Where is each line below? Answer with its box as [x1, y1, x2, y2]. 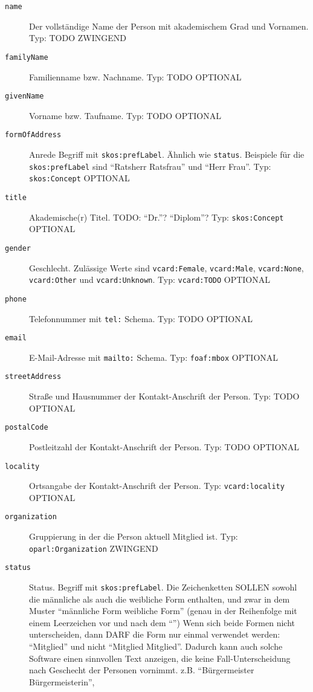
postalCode [5, 423, 48, 432]
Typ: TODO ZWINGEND [29, 31, 126, 44]
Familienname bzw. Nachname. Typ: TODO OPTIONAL [29, 70, 242, 83]
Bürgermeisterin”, [29, 675, 95, 688]
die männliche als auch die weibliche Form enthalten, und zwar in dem [29, 592, 290, 605]
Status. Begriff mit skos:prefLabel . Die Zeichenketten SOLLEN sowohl [29, 581, 297, 593]
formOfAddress [5, 131, 62, 140]
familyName [5, 53, 48, 62]
